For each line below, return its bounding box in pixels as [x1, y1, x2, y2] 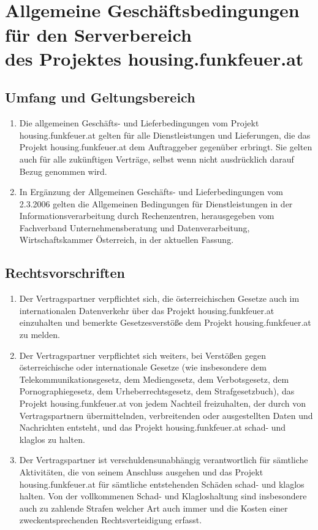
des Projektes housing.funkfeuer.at [5, 45, 304, 71]
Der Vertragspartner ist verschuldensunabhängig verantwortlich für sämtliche [19, 453, 308, 466]
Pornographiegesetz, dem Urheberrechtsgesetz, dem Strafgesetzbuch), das [19, 385, 295, 397]
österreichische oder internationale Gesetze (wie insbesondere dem [19, 361, 267, 374]
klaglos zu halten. [19, 432, 85, 445]
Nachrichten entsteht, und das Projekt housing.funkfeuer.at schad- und [19, 421, 286, 434]
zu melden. [19, 328, 60, 341]
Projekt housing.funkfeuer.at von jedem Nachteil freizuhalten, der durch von [19, 397, 306, 410]
